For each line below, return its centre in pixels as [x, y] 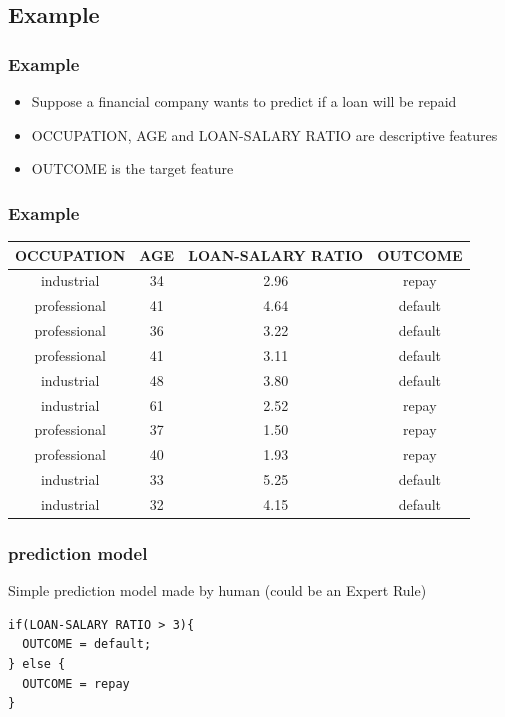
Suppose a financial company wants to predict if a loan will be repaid [244, 101]
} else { [37, 664]
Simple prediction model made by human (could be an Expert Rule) [217, 590]
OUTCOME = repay [76, 683]
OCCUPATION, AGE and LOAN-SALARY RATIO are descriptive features [264, 134]
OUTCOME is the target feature [132, 168]
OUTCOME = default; [87, 644]
